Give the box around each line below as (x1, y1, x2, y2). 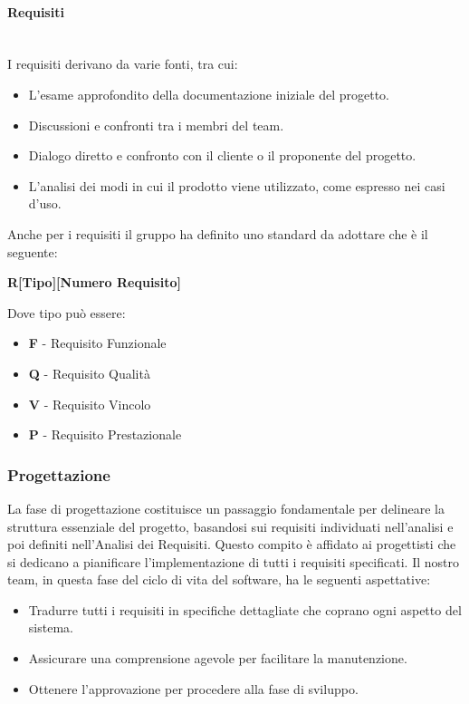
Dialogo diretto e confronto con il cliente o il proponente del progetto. (28, 146, 416, 165)
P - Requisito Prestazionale (28, 425, 182, 444)
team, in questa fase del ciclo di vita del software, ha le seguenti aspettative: (7, 570, 431, 589)
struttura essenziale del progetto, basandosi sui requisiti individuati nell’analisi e (7, 516, 454, 535)
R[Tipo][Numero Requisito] (7, 273, 181, 292)
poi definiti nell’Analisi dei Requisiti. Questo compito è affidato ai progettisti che (7, 535, 456, 554)
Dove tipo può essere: (7, 303, 126, 322)
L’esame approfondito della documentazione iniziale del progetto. (28, 84, 389, 103)
